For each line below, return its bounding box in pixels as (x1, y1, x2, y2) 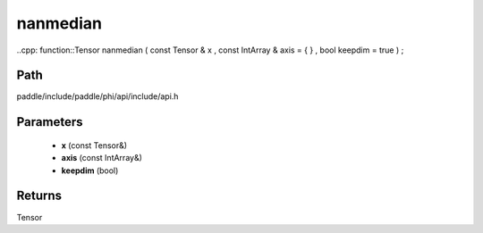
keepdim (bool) (61, 165, 119, 176)
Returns (16, 188, 63, 204)
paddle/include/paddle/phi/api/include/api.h (16, 91, 179, 102)
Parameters (16, 114, 83, 129)
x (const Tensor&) (61, 139, 128, 151)
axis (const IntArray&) (61, 153, 143, 163)
